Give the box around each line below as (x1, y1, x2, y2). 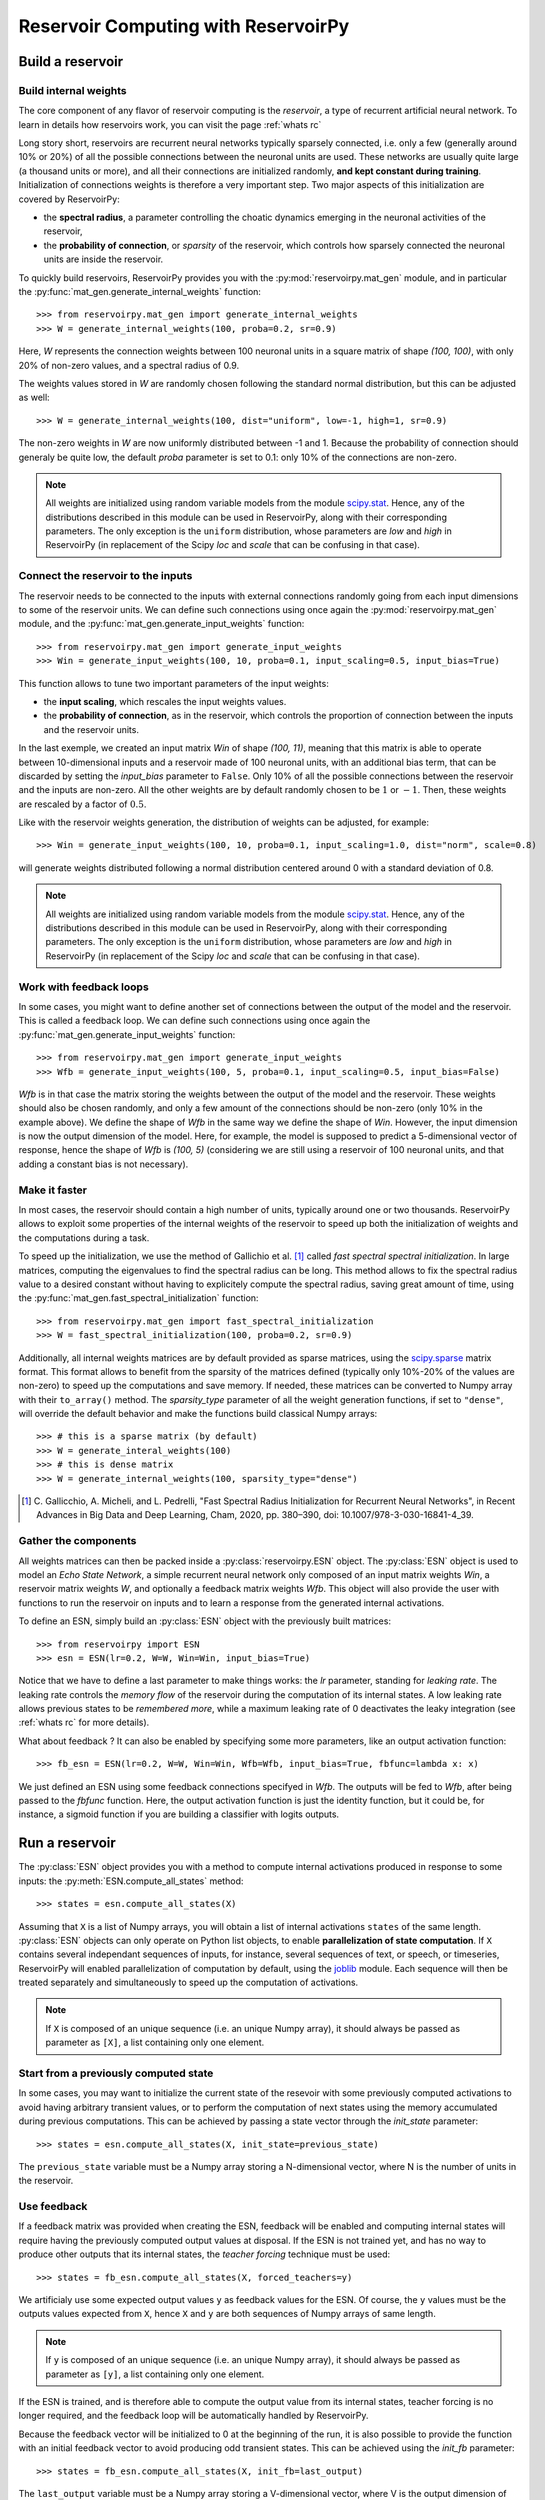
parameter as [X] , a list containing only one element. (45, 2036, 265, 2049)
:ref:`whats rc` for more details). (18, 1716, 150, 1729)
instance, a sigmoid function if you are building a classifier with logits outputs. (18, 1808, 340, 1820)
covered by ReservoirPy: (18, 193, 120, 205)
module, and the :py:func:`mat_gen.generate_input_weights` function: (18, 618, 305, 630)
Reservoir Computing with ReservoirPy (18, 15, 350, 37)
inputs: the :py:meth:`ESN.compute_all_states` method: (18, 1875, 244, 1887)
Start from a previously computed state (18, 2066, 214, 2080)
